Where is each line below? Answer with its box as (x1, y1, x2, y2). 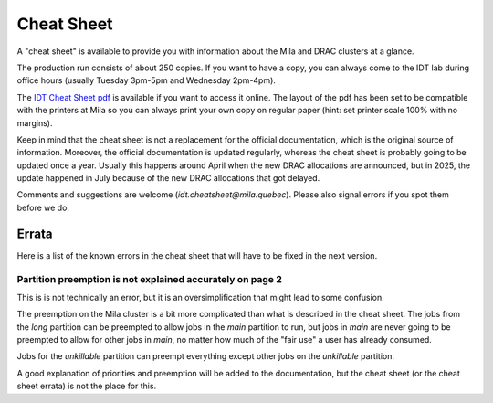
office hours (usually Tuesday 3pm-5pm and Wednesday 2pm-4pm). (16, 75, 276, 86)
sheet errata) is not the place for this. (16, 380, 157, 392)
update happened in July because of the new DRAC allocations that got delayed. (16, 173, 320, 184)
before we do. (16, 202, 70, 213)
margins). (16, 117, 53, 128)
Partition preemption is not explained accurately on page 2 (16, 272, 282, 285)
